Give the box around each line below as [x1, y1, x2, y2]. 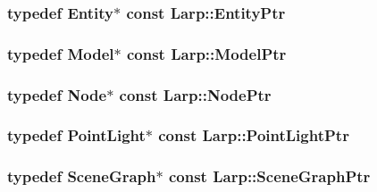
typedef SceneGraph [7, 165, 156, 188]
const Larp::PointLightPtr [158, 124, 349, 146]
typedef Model [7, 42, 114, 64]
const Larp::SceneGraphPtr [168, 165, 371, 188]
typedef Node [7, 83, 107, 105]
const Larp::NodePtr [119, 83, 272, 105]
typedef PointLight [7, 124, 146, 146]
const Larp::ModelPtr [126, 42, 287, 64]
